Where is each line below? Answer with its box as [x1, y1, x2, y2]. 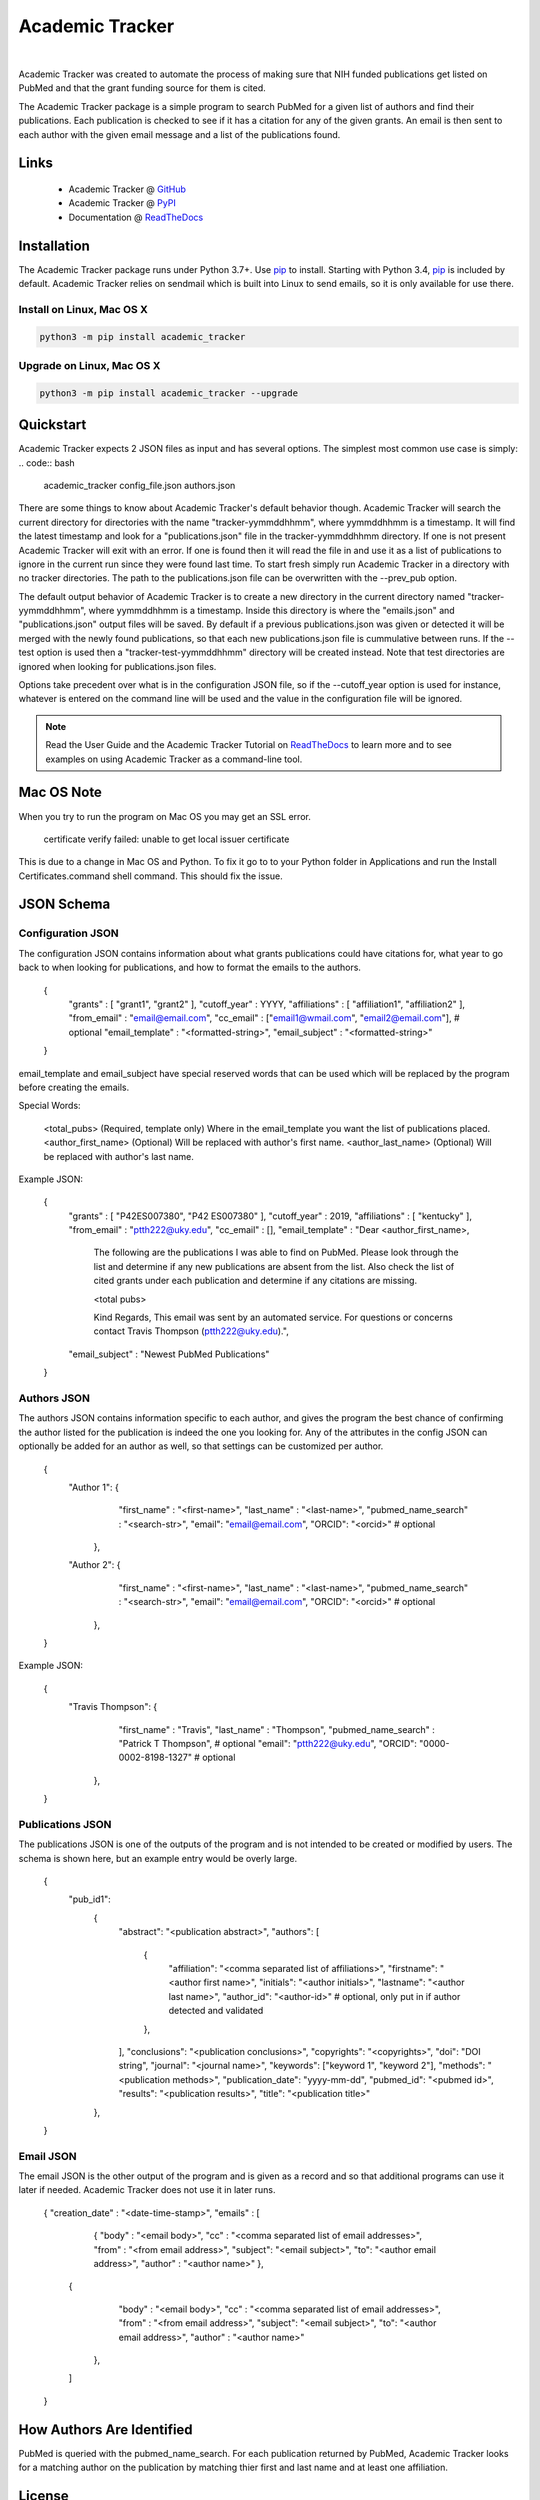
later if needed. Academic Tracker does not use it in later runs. [18, 2184, 276, 2196]
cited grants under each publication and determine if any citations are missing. [93, 1275, 418, 1287]
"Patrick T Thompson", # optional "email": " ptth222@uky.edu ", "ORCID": [118, 1737, 417, 1749]
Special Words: [18, 1100, 81, 1112]
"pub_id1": [68, 1893, 112, 1905]
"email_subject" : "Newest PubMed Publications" [68, 1348, 270, 1360]
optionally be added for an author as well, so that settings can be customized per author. [18, 1440, 384, 1452]
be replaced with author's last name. [43, 1150, 194, 1162]
